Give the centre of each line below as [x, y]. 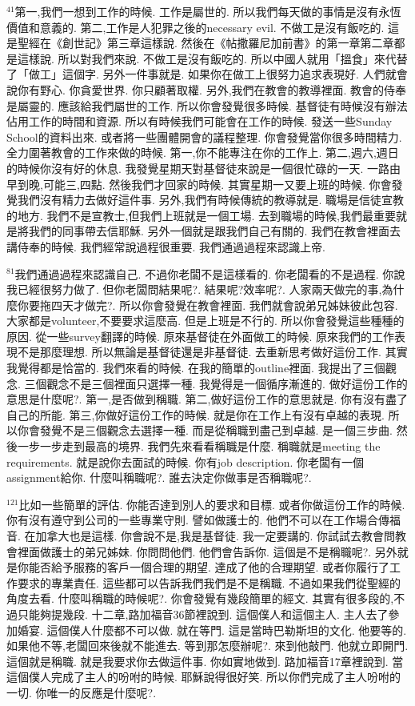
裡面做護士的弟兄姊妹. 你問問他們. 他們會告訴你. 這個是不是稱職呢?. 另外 [207, 551]
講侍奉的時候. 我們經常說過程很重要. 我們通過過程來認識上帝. [166, 246]
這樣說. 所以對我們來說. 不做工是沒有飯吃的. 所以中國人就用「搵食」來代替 [212, 58]
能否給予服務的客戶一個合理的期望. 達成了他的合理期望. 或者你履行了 [209, 567]
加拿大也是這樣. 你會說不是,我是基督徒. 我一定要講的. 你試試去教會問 [215, 536]
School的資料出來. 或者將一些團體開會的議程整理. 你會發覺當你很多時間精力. [204, 136]
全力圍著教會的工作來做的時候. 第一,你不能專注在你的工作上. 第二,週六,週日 [203, 152]
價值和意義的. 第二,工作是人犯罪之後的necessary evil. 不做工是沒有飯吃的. [196, 27]
